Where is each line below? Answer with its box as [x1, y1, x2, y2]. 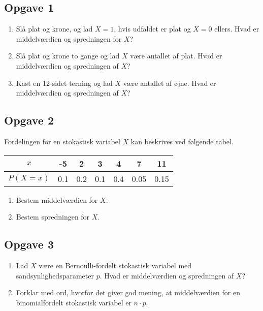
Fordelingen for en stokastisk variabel [4, 136, 120, 146]
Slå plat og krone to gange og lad [16, 50, 120, 61]
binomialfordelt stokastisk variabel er [16, 297, 131, 307]
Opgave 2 [4, 112, 54, 128]
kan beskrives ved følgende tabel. [130, 136, 234, 146]
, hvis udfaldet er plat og [114, 23, 191, 34]
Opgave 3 [4, 236, 54, 252]
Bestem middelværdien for [16, 194, 98, 205]
